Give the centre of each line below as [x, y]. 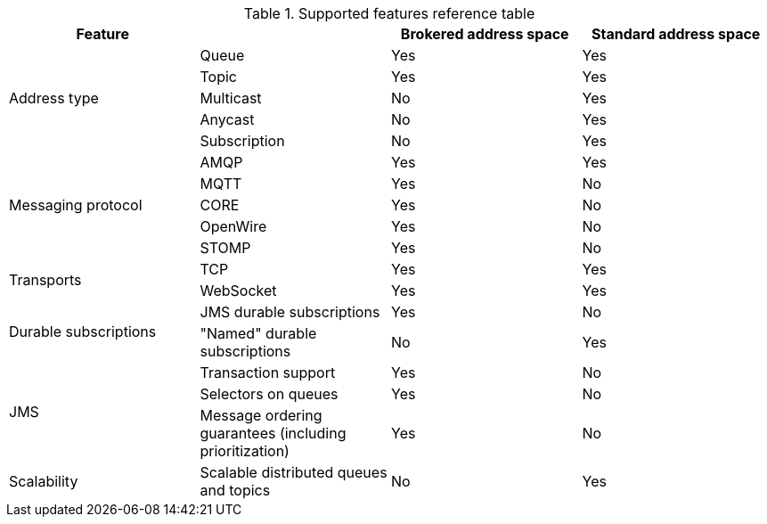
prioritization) [245, 451]
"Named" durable [258, 333]
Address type [54, 98]
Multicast [231, 98]
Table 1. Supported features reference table [389, 13]
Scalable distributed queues [294, 472]
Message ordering [261, 415]
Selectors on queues [269, 394]
